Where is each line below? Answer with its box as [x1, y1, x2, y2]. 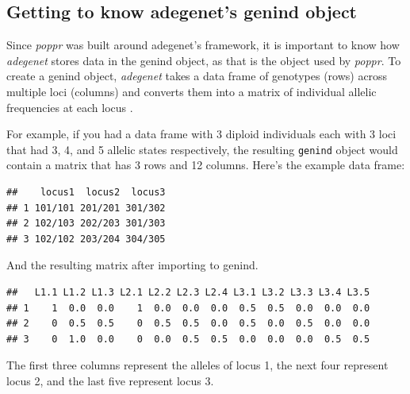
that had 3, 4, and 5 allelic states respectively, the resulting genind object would [6, 141, 398, 157]
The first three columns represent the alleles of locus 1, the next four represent [6, 357, 389, 373]
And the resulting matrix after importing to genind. [6, 257, 259, 273]
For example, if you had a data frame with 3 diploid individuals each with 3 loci [6, 126, 397, 142]
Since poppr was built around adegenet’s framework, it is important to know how [6, 37, 400, 53]
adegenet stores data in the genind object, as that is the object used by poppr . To [6, 52, 401, 68]
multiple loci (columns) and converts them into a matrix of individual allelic [6, 83, 377, 99]
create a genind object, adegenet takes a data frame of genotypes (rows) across [6, 68, 388, 84]
